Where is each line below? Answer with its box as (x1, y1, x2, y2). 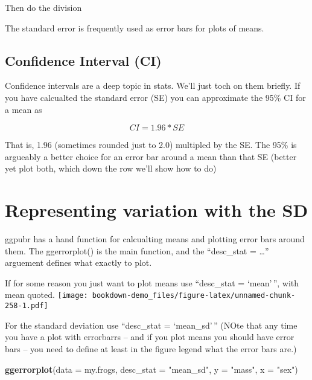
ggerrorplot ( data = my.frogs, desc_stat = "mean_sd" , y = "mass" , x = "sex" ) (5, 362, 298, 375)
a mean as (5, 103, 42, 115)
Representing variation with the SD (5, 198, 308, 222)
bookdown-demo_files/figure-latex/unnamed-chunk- (92, 291, 296, 300)
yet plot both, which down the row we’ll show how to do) (5, 162, 217, 175)
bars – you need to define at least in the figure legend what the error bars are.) (5, 342, 297, 355)
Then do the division (5, 1, 82, 13)
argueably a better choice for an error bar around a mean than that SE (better (5, 150, 297, 163)
